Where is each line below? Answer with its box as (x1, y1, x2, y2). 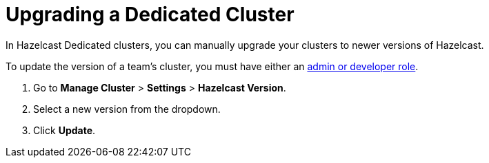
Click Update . (33, 124, 96, 136)
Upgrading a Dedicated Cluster (6, 3, 295, 26)
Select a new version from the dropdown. (33, 102, 221, 115)
